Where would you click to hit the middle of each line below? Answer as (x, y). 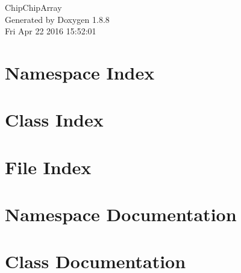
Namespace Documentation (121, 214)
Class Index (54, 120)
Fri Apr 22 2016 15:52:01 (51, 31)
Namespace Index (80, 72)
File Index (48, 167)
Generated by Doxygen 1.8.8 (57, 19)
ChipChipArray (33, 7)
